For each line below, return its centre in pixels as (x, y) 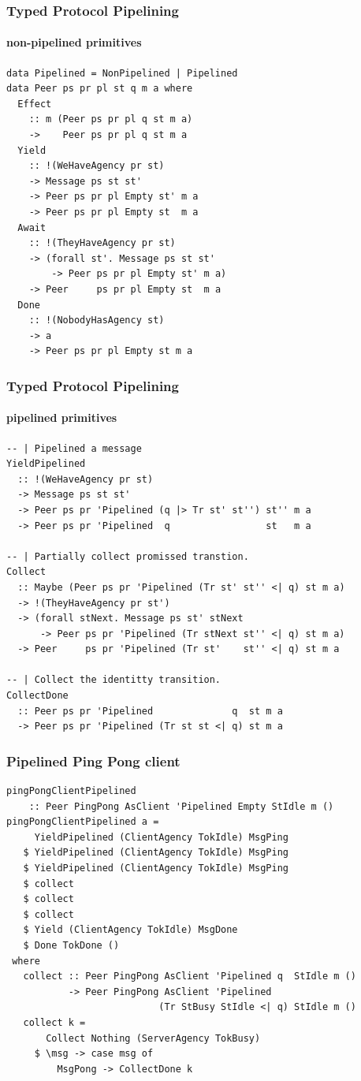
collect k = (54, 1022)
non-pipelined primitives (74, 42)
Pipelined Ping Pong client (93, 760)
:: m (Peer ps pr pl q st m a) (111, 119)
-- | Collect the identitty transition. (114, 680)
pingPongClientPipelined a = (83, 822)
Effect (35, 104)
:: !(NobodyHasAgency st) (97, 321)
